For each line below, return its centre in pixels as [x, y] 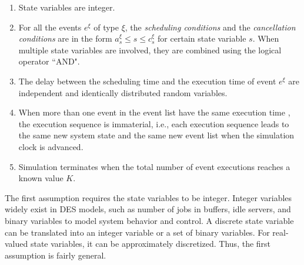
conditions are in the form [65, 38]
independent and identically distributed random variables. [123, 92]
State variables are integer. [67, 7]
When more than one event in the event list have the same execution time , [154, 112]
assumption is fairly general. [56, 255]
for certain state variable [202, 38]
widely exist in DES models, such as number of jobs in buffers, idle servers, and [148, 209]
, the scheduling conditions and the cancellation [210, 27]
